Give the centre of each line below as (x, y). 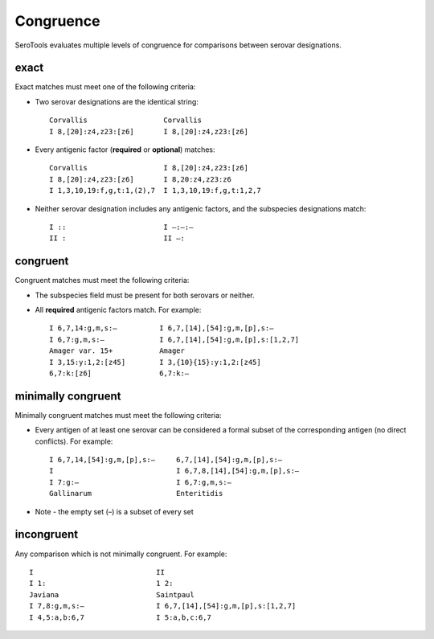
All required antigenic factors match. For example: (118, 310)
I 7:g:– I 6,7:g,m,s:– (141, 482)
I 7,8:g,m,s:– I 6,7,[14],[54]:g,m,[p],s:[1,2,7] (163, 606)
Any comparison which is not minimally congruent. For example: (121, 554)
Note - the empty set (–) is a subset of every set (115, 511)
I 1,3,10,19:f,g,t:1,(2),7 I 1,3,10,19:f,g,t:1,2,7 (155, 190)
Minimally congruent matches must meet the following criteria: (118, 415)
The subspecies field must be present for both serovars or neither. (145, 295)
